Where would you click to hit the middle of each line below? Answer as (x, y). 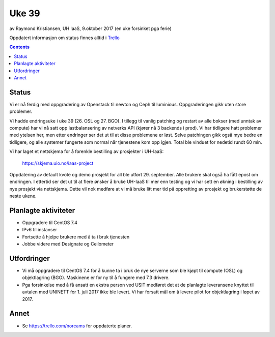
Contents (20, 47)
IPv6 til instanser (40, 230)
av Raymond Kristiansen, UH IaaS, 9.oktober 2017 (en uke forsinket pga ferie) (90, 28)
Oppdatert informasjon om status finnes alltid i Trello (64, 38)
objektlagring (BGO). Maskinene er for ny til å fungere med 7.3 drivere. (96, 278)
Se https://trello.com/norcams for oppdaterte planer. (77, 326)
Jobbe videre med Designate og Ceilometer (68, 244)
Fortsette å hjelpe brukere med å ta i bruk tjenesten (76, 237)
